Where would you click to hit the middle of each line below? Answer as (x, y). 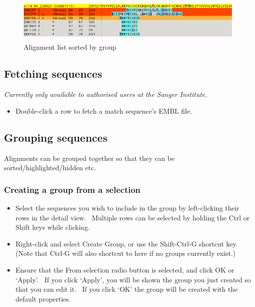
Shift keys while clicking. (53, 227)
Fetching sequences (53, 74)
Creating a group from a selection (72, 189)
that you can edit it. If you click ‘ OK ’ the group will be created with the (127, 289)
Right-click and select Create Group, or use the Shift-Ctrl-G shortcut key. (127, 243)
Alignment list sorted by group (70, 47)
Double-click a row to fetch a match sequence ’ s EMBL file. (104, 110)
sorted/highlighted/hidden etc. (50, 168)
